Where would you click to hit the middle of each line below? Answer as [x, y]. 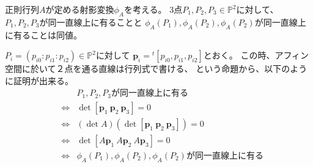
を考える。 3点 [153, 9]
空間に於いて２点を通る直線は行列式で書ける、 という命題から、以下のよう [156, 69]
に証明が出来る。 [39, 80]
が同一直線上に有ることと [91, 22]
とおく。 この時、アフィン [256, 55]
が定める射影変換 [80, 9]
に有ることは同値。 [43, 34]
